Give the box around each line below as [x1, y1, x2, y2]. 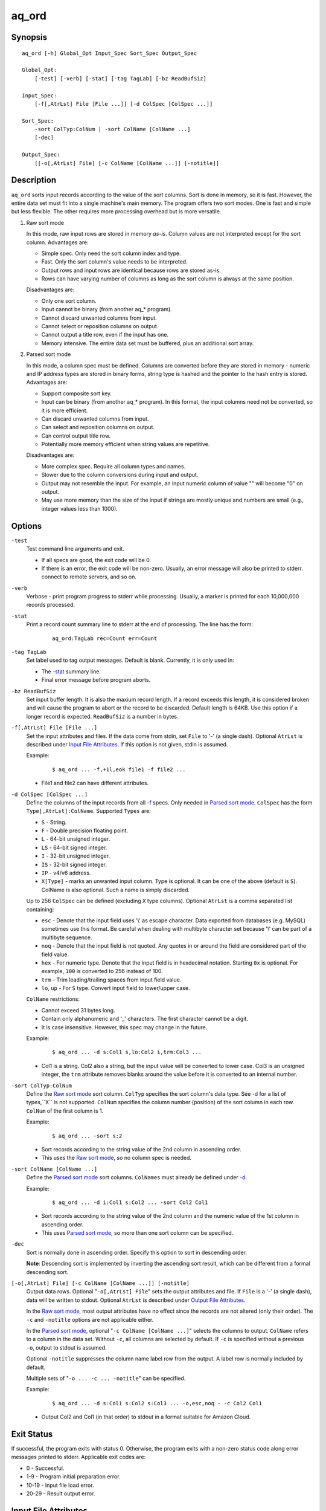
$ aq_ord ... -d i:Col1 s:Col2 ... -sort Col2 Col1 [52, 1199, 208, 1206]
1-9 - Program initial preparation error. [26, 1473, 121, 1480]
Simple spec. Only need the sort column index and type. [41, 250, 181, 257]
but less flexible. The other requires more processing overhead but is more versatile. [11, 208, 222, 215]
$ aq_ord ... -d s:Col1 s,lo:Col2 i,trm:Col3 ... [52, 1049, 202, 1056]
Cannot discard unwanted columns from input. [41, 314, 157, 322]
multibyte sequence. [41, 934, 93, 941]
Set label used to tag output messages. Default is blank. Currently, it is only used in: [26, 656, 235, 664]
